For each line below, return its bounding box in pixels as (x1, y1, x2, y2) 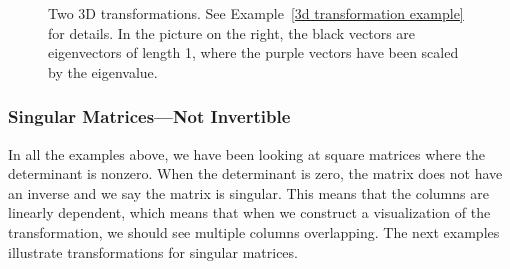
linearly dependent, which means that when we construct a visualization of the (8, 202, 491, 223)
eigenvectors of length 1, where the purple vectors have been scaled (48, 42, 459, 63)
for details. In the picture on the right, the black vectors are (48, 22, 416, 43)
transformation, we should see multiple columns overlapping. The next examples (8, 221, 500, 242)
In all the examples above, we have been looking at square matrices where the (8, 143, 486, 164)
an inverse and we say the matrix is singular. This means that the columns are (8, 182, 489, 203)
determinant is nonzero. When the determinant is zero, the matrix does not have (8, 163, 503, 184)
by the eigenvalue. (48, 61, 158, 82)
